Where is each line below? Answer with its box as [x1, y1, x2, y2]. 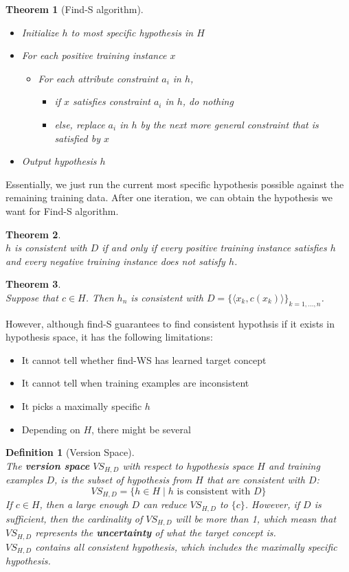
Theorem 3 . [5, 277, 61, 291]
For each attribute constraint [38, 71, 159, 85]
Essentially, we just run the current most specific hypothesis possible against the [5, 176, 344, 191]
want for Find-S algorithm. [5, 203, 119, 218]
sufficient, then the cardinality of [5, 511, 143, 525]
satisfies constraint [73, 94, 150, 108]
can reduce [143, 497, 187, 512]
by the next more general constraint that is [140, 117, 319, 131]
